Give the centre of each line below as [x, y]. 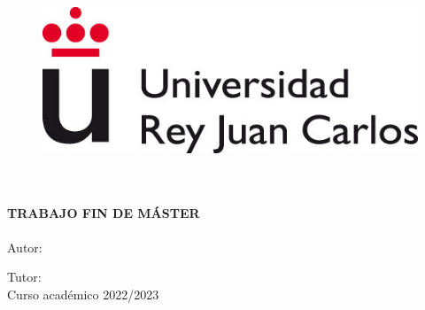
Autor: [25, 247]
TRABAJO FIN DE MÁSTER [104, 212]
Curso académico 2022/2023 [83, 294]
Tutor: [24, 277]
